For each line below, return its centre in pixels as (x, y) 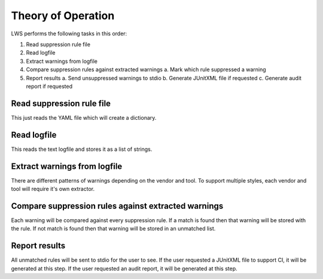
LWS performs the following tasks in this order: (69, 34)
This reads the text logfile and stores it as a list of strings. (82, 149)
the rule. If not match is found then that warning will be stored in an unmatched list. (113, 229)
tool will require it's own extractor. (53, 189)
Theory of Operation (63, 16)
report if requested (49, 86)
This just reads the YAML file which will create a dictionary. (84, 117)
